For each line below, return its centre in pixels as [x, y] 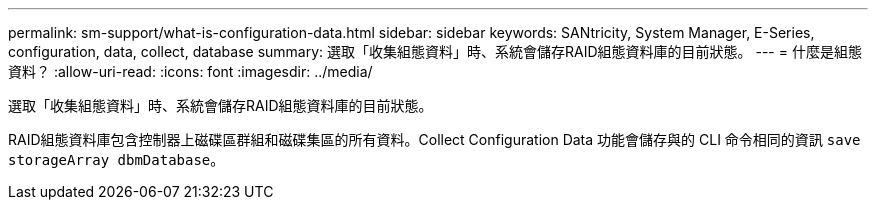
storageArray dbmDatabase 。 [116, 159]
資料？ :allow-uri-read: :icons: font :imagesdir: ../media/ [190, 71]
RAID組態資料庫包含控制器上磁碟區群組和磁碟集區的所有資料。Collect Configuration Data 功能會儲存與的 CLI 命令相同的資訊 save [434, 139]
